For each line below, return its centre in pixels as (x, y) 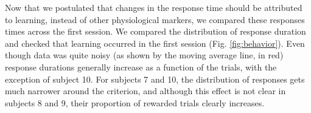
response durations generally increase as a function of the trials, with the (141, 67)
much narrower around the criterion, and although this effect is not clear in (145, 91)
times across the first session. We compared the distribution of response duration (155, 31)
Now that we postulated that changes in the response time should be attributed (154, 7)
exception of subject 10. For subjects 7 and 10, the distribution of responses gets (155, 79)
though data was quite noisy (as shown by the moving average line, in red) (144, 55)
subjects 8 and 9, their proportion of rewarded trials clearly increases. (135, 102)
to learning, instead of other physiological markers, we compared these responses (155, 19)
